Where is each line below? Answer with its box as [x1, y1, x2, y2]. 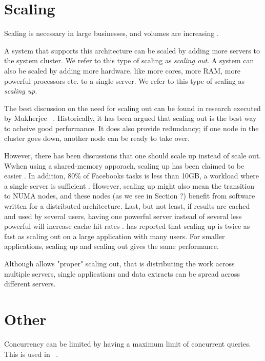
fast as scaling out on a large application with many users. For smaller [4, 230, 225, 241]
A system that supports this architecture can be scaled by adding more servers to [4, 45, 260, 56]
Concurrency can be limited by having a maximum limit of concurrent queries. [4, 338, 251, 349]
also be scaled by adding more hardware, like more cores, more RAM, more [4, 65, 241, 76]
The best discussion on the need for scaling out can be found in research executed [4, 102, 261, 113]
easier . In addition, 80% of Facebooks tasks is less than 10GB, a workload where [4, 170, 259, 181]
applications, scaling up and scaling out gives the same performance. [4, 241, 219, 251]
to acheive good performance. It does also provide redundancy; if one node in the [4, 122, 259, 133]
